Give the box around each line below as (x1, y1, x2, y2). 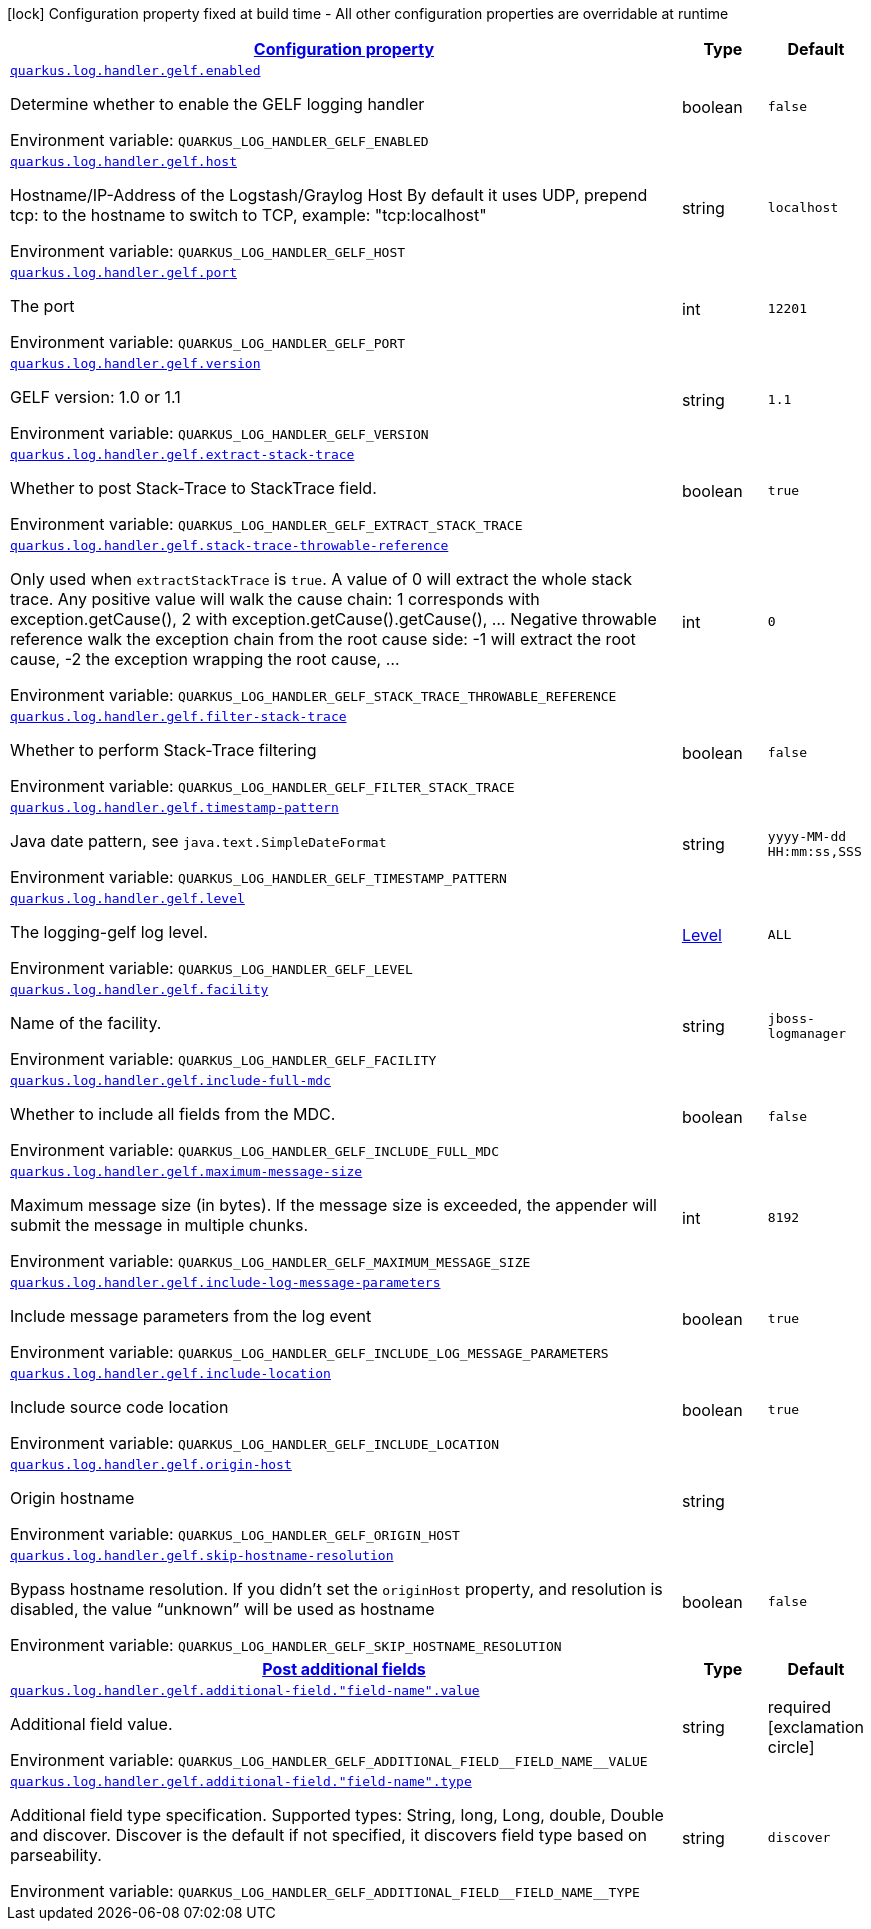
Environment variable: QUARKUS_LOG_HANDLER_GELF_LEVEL (10, 958, 413, 978)
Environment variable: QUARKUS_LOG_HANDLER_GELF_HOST (10, 241, 406, 261)
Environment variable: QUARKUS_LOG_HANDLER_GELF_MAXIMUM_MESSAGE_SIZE (10, 1251, 531, 1271)
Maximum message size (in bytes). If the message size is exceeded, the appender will (10, 1195, 657, 1215)
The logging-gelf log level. (10, 922, 208, 942)
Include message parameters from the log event (10, 1306, 372, 1326)
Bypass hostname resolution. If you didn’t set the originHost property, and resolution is (10, 1579, 663, 1599)
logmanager (767, 1025, 847, 1041)
